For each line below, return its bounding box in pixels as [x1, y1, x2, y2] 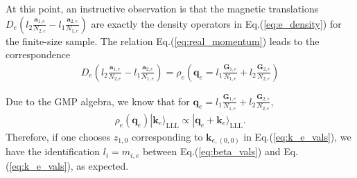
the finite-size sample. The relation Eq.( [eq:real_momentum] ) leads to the [6, 33, 320, 48]
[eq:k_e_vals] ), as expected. [9, 158, 129, 172]
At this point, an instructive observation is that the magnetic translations [6, 1, 319, 15]
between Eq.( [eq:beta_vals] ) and [142, 144, 281, 159]
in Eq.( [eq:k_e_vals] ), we [243, 129, 351, 143]
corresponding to [131, 129, 203, 143]
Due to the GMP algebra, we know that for [6, 94, 190, 108]
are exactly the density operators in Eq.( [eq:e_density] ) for [91, 16, 342, 30]
